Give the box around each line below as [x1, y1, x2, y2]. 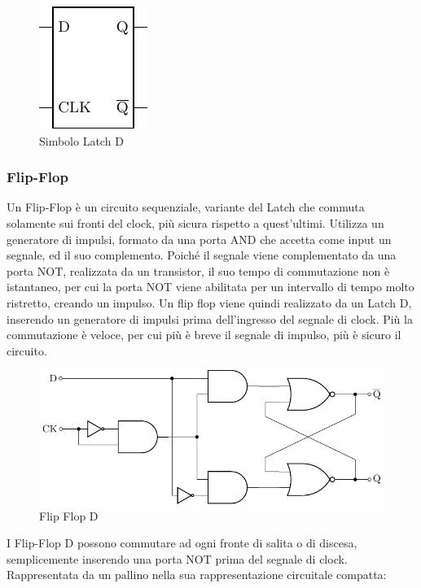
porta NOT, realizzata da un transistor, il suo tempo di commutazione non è [7, 262, 390, 279]
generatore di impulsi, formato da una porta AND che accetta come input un [7, 230, 392, 247]
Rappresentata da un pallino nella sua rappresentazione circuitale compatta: [7, 566, 387, 583]
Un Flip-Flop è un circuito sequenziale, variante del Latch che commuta [7, 198, 365, 216]
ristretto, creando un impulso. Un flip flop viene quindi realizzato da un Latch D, [7, 294, 412, 311]
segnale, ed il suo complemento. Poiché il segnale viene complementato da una [7, 246, 397, 264]
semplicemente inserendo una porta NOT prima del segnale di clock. [7, 550, 348, 567]
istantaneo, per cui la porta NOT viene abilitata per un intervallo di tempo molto [7, 278, 414, 295]
